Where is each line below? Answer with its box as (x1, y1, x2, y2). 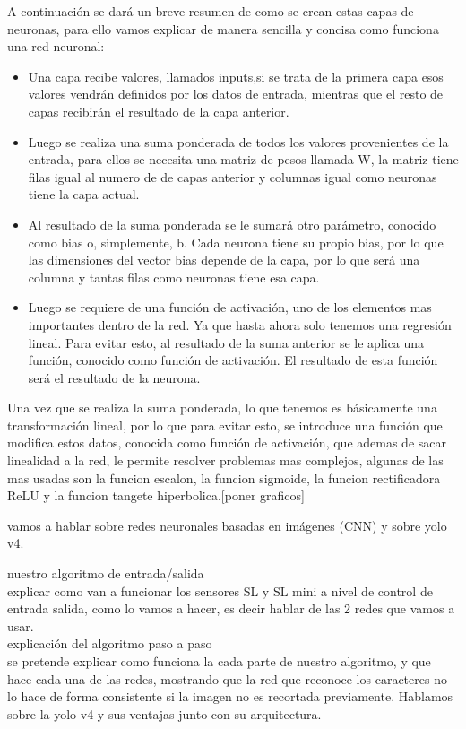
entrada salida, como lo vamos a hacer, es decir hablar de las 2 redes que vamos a (7, 599, 455, 618)
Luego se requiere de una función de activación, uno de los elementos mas (28, 298, 432, 317)
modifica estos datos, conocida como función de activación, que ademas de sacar (7, 433, 446, 452)
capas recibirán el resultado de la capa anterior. (28, 101, 289, 120)
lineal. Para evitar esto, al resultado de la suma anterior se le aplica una (28, 333, 425, 351)
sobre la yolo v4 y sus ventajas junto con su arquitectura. (7, 704, 322, 723)
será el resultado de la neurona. (28, 368, 201, 386)
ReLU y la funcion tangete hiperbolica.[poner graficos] (7, 486, 305, 505)
